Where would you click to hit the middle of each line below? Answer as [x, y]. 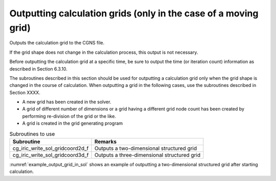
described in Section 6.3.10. [38, 69]
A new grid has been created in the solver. [67, 102]
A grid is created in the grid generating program [73, 123]
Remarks [106, 142]
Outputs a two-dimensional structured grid [146, 148]
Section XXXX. [25, 93]
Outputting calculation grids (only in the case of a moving [134, 13]
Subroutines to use [32, 134]
